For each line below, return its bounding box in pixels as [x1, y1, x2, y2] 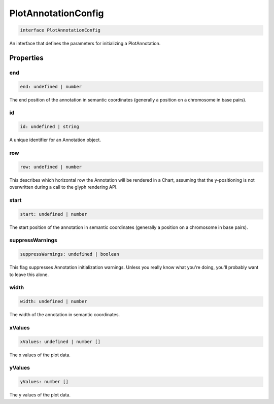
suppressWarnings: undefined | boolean [20, 251, 119, 257]
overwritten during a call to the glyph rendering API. [9, 184, 118, 190]
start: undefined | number [20, 211, 87, 217]
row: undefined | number [20, 164, 82, 170]
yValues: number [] [20, 379, 68, 385]
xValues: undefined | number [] [20, 339, 101, 345]
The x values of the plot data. [9, 352, 71, 358]
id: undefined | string [20, 124, 80, 129]
